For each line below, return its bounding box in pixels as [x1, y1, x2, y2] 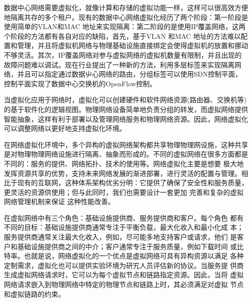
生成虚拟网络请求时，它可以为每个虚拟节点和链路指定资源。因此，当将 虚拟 [4, 270, 244, 280]
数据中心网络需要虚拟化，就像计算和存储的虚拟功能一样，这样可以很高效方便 [4, 2, 248, 12]
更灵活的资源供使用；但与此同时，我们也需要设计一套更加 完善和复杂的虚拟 [4, 187, 244, 197]
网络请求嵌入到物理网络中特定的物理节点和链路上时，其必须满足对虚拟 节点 [4, 279, 244, 289]
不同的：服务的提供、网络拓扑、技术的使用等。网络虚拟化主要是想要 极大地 [4, 158, 244, 168]
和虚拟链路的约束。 [4, 288, 65, 299]
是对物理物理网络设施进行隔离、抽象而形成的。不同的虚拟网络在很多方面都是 [4, 149, 248, 159]
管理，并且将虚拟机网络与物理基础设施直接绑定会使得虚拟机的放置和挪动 [17, 40, 248, 50]
